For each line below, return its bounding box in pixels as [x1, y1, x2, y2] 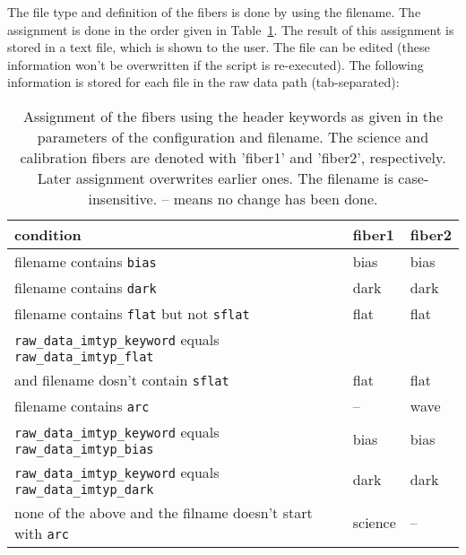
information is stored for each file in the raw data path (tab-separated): [7, 73, 400, 91]
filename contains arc [14, 395, 150, 416]
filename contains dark [14, 276, 157, 298]
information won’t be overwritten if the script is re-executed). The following [7, 55, 424, 74]
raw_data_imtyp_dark [14, 481, 154, 497]
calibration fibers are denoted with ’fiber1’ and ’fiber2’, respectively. [20, 146, 446, 168]
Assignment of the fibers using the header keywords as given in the [22, 105, 444, 126]
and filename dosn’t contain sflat [14, 369, 229, 390]
